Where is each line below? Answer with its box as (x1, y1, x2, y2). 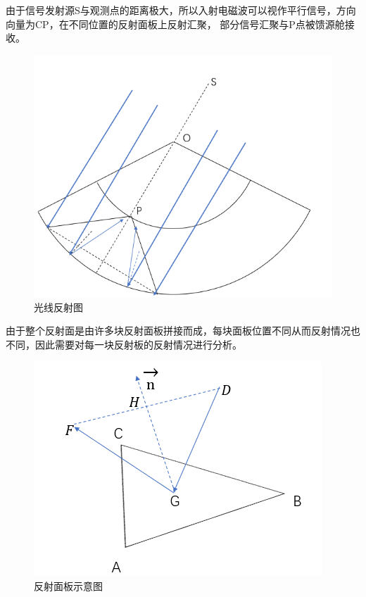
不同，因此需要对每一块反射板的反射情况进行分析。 (6, 337, 242, 351)
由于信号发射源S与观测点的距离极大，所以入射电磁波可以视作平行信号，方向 (6, 3, 356, 17)
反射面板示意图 (34, 578, 103, 593)
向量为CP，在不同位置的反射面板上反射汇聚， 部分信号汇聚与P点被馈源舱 (6, 16, 345, 31)
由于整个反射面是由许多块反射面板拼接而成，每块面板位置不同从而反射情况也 (6, 323, 360, 338)
